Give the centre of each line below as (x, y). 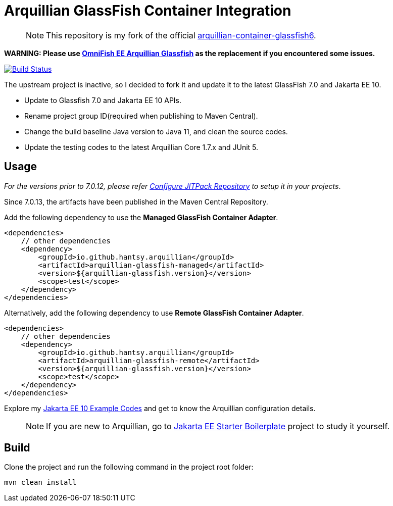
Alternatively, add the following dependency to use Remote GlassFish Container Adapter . (154, 313)
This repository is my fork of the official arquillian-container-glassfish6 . (181, 35)
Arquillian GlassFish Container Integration (148, 11)
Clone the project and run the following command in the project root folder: (129, 467)
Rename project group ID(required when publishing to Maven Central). (141, 116)
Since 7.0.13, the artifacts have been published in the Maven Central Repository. (136, 201)
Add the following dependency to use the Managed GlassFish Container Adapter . (141, 217)
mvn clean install (40, 483)
